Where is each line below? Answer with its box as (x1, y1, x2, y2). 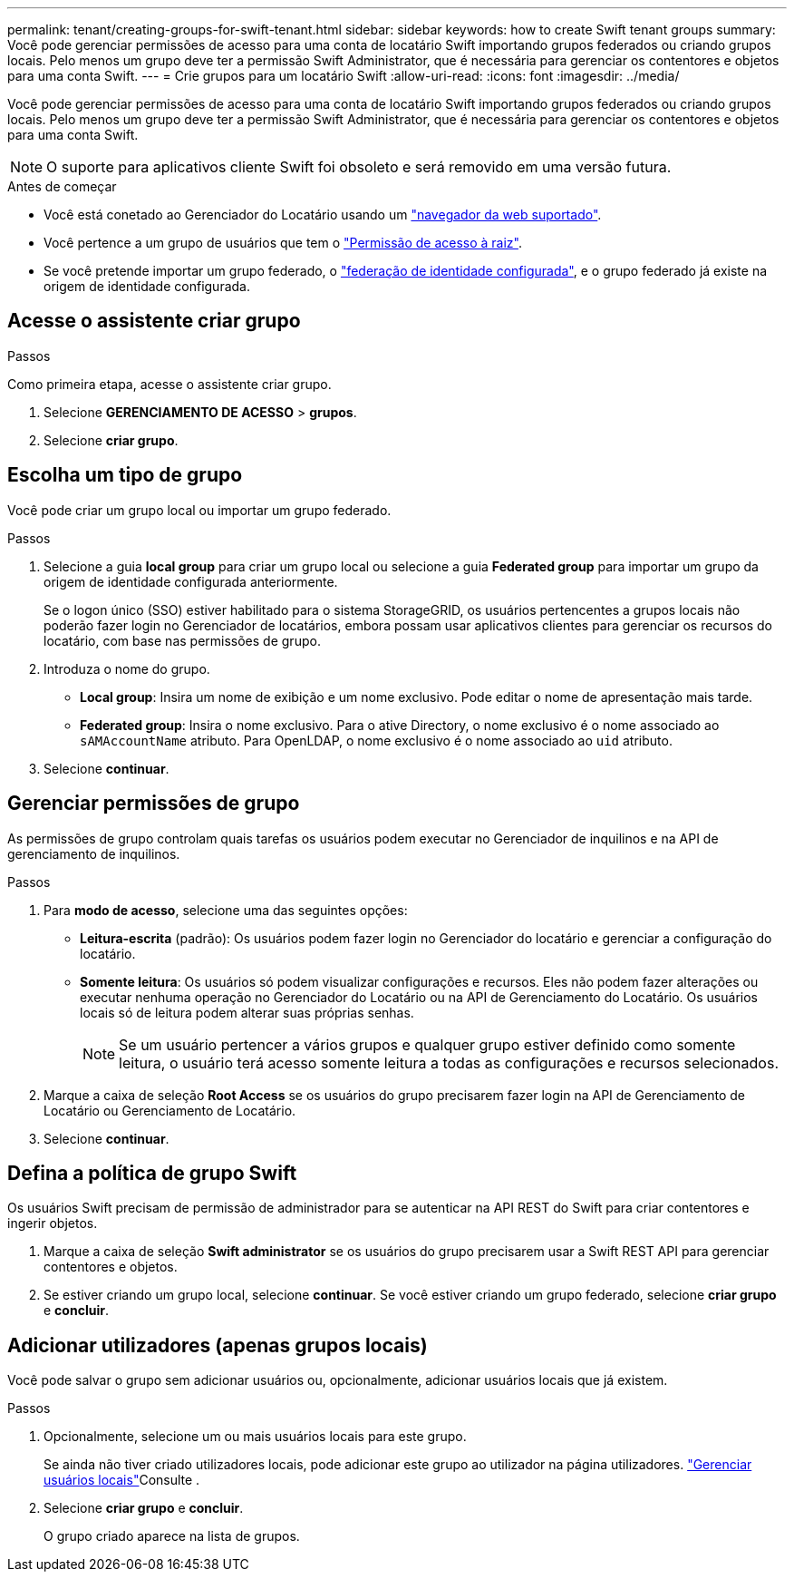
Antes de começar (7, 179, 117, 194)
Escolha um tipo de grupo (7, 463, 243, 487)
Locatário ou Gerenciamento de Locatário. (44, 1102, 296, 1118)
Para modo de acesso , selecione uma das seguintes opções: (44, 902, 408, 918)
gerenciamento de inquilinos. (7, 845, 180, 862)
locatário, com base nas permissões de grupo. (44, 632, 321, 648)
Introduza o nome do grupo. (44, 660, 210, 677)
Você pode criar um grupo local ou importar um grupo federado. (7, 502, 392, 518)
